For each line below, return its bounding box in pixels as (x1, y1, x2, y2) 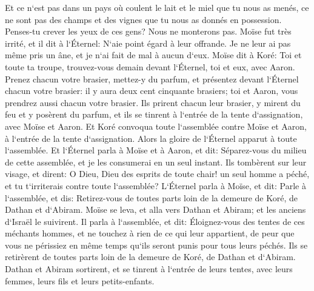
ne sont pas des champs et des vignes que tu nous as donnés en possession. (5, 13, 282, 25)
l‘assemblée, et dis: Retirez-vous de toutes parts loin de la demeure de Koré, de (5, 191, 298, 204)
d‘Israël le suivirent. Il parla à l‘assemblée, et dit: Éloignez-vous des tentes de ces (5, 215, 305, 227)
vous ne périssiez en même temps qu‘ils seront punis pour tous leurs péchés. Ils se (5, 238, 308, 251)
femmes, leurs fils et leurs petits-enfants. (5, 274, 155, 287)
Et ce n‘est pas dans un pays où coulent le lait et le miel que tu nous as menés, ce (5, 1, 309, 13)
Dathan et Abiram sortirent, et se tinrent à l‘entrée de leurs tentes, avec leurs (5, 263, 293, 275)
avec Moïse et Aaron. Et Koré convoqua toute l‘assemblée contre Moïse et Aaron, (5, 119, 307, 132)
